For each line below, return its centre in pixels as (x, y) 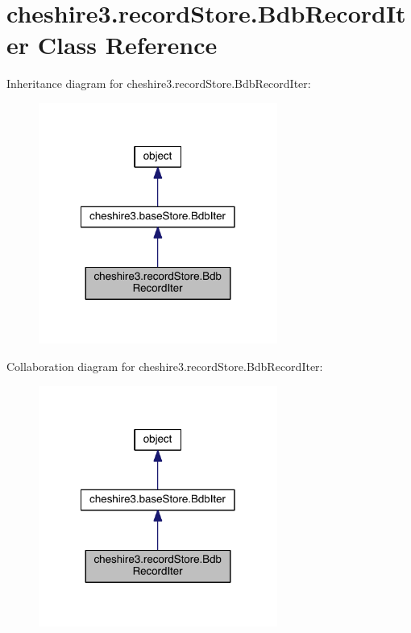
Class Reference (127, 45)
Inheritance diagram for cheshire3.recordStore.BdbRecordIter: (159, 83)
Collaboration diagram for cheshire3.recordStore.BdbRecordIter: (165, 366)
